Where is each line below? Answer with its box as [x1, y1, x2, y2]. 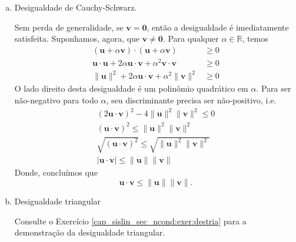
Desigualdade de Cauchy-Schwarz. [14, 1, 137, 13]
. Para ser [256, 82, 291, 95]
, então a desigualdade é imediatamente [147, 21, 289, 33]
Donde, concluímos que [14, 166, 98, 179]
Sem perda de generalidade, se [14, 21, 124, 33]
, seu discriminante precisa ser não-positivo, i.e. [106, 94, 277, 106]
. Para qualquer [162, 32, 219, 45]
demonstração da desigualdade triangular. [14, 226, 165, 238]
